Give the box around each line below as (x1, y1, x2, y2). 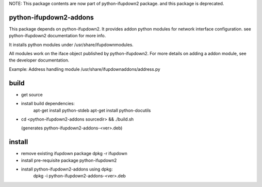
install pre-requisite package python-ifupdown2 (21, 157, 117, 163)
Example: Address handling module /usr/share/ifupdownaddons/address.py (9, 66, 161, 72)
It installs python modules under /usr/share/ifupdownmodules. (9, 42, 133, 47)
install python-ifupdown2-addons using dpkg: (21, 166, 113, 172)
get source (21, 92, 43, 97)
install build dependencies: (21, 101, 75, 107)
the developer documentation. (9, 57, 70, 63)
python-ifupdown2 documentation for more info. (9, 33, 106, 39)
